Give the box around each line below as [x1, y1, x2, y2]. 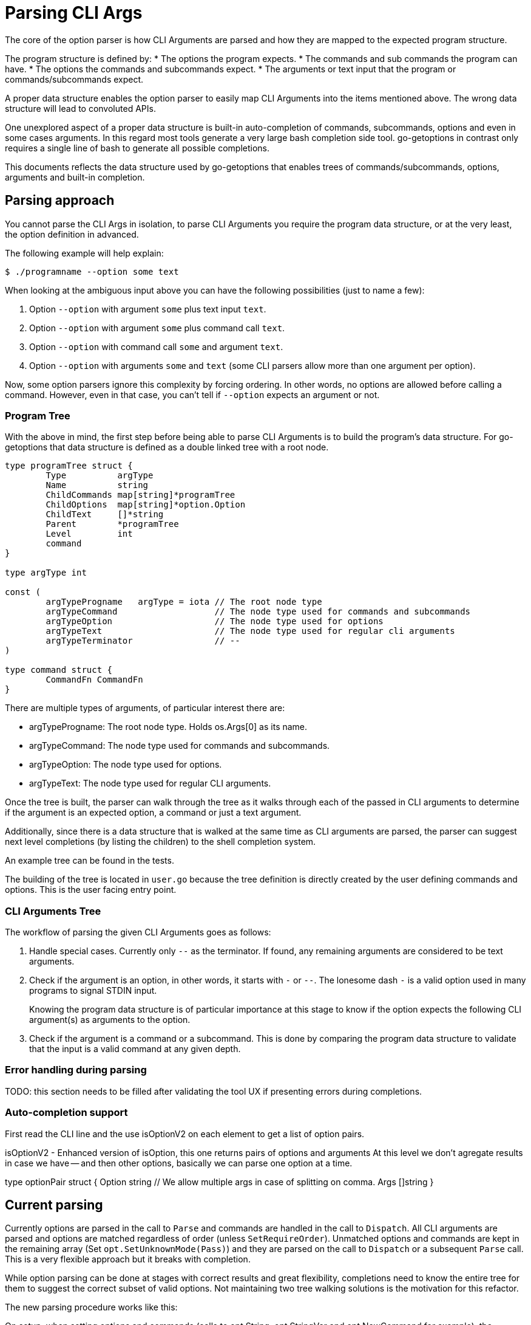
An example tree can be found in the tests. [5, 855, 174, 866]
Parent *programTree [46, 519, 179, 529]
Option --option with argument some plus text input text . [29, 303, 266, 314]
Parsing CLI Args [5, 2, 143, 23]
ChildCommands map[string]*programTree [46, 490, 235, 500]
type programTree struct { [5, 461, 133, 471]
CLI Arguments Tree [5, 904, 101, 917]
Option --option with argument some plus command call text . [29, 322, 285, 333]
